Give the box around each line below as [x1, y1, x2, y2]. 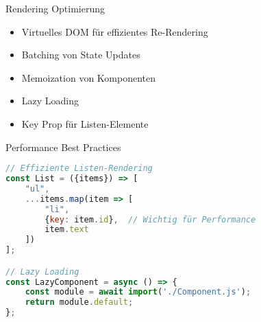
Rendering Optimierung [5, 1, 105, 15]
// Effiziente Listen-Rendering [5, 163, 153, 174]
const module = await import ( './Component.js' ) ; [25, 287, 251, 297]
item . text [45, 225, 89, 235]
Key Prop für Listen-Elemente [21, 116, 149, 130]
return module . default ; [25, 297, 134, 308]
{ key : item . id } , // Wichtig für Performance [45, 214, 256, 225]
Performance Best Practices [5, 139, 121, 154]
